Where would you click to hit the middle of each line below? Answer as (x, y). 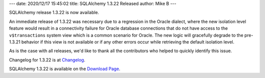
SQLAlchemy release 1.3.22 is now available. (54, 13)
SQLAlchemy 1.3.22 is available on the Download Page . (65, 69)
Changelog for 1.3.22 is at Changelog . (47, 60)
